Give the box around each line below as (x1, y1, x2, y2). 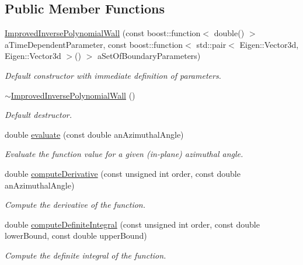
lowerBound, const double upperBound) (5, 229, 147, 242)
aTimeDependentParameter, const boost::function (5, 38, 183, 50)
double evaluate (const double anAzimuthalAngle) (5, 128, 184, 140)
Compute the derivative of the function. (5, 198, 145, 211)
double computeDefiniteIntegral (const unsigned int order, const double (5, 218, 260, 230)
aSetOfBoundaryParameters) (97, 50, 201, 62)
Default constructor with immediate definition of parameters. (5, 69, 221, 81)
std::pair (196, 38, 227, 50)
